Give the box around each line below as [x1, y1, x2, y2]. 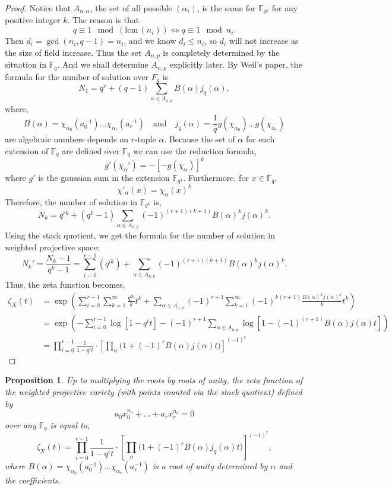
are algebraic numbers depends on [5, 133, 128, 145]
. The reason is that [67, 14, 140, 26]
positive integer [5, 14, 61, 26]
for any [271, 2, 298, 14]
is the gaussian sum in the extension [38, 171, 170, 183]
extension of [5, 144, 49, 157]
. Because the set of [164, 133, 235, 145]
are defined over [62, 144, 120, 157]
